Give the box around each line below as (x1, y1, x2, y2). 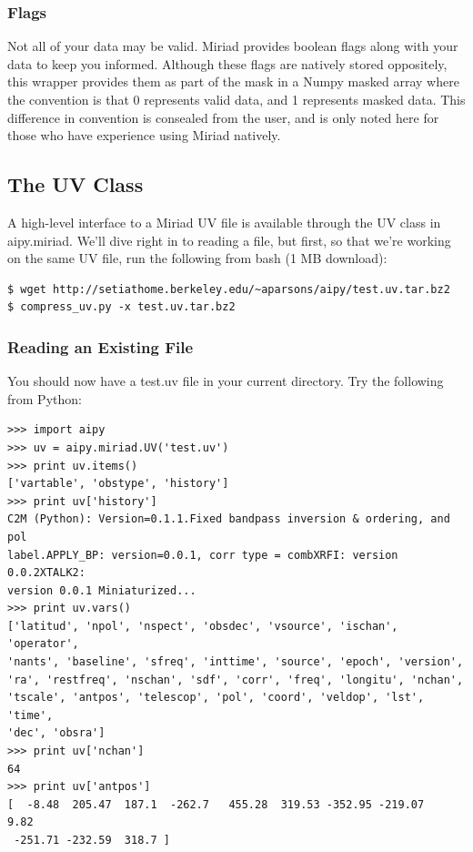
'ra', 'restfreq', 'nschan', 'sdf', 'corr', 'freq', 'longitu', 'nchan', (7, 673, 464, 686)
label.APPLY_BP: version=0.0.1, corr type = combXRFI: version (7, 548, 398, 562)
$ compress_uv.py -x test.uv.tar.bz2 (7, 300, 236, 314)
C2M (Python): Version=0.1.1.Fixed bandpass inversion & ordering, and (7, 512, 450, 526)
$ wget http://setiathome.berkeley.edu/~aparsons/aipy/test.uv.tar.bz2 (7, 282, 450, 296)
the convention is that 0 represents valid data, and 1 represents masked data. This (7, 90, 466, 108)
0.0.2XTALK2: (7, 566, 86, 580)
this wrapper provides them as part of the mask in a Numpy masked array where (7, 72, 459, 91)
